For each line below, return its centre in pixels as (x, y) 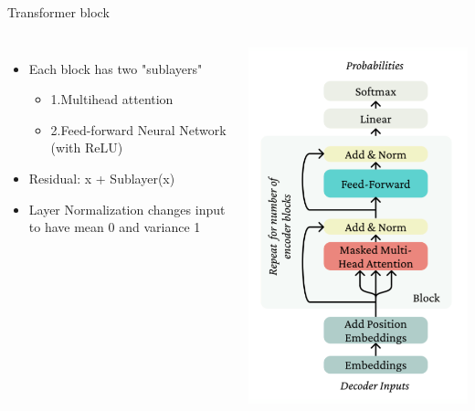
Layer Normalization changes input (127, 209)
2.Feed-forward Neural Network (138, 129)
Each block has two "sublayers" (116, 68)
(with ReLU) (87, 148)
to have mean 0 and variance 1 (115, 227)
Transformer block (58, 12)
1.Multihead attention (112, 99)
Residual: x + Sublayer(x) (102, 178)
